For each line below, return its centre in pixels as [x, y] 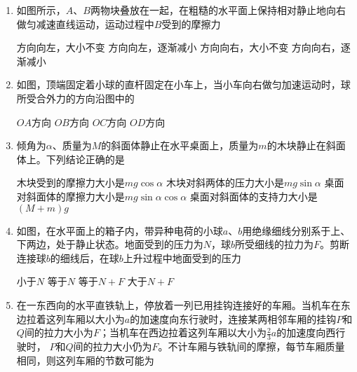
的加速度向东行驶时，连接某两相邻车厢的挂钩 [233, 318]
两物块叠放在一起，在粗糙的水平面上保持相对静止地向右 [218, 10]
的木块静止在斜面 [306, 145]
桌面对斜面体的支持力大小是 [254, 196]
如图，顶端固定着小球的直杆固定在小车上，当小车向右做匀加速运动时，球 [183, 84]
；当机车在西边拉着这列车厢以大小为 [183, 332]
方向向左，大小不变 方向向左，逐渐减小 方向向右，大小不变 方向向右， [178, 47]
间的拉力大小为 [59, 332]
